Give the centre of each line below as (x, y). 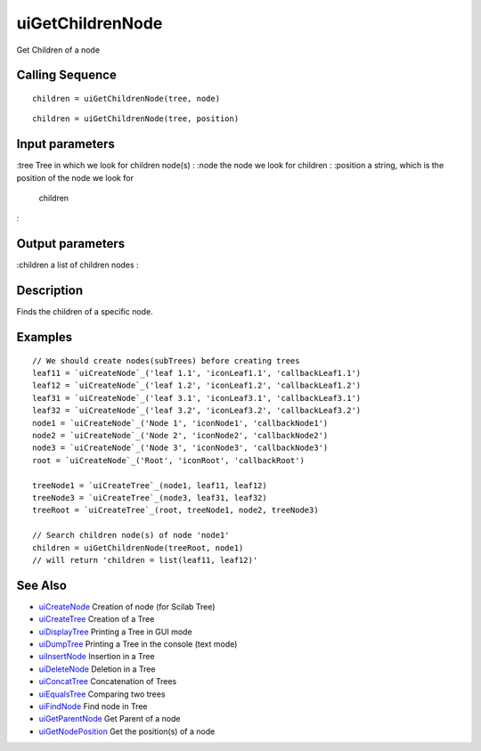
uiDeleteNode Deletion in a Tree (97, 669)
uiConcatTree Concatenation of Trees (108, 682)
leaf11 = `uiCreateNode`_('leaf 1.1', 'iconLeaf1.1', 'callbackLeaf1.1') (197, 373)
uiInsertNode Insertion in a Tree (97, 657)
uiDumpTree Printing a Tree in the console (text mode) (138, 644)
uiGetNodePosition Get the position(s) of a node (127, 731)
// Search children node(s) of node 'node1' (131, 535)
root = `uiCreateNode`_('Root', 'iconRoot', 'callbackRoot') (168, 460)
